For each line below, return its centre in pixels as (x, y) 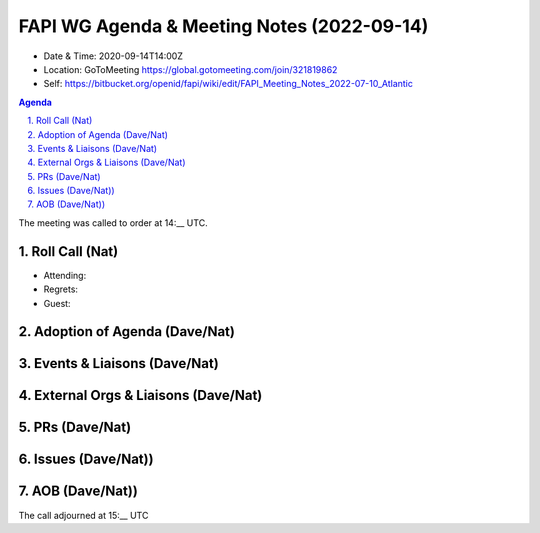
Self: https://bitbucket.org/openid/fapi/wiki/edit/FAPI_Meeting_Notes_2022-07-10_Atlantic (228, 84)
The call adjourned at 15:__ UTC (83, 515)
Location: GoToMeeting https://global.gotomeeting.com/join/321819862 (190, 69)
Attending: (65, 275)
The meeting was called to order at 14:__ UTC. (113, 222)
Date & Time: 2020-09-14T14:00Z (113, 56)
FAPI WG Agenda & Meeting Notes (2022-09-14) (223, 26)
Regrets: (61, 289)
